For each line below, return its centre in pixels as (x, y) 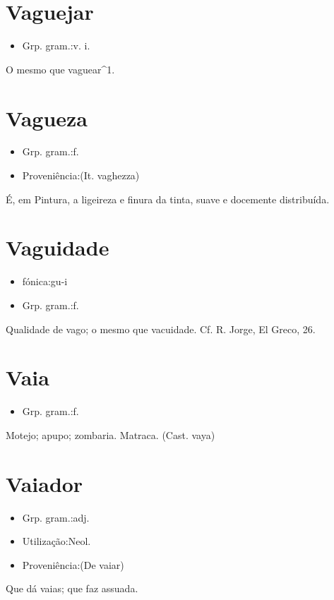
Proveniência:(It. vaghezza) (81, 175)
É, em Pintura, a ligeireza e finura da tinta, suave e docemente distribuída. (168, 199)
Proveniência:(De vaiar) (73, 564)
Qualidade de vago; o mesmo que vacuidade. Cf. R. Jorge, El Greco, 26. (161, 329)
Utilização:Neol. (56, 541)
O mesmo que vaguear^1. (60, 69)
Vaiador (44, 483)
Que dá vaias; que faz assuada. (72, 588)
